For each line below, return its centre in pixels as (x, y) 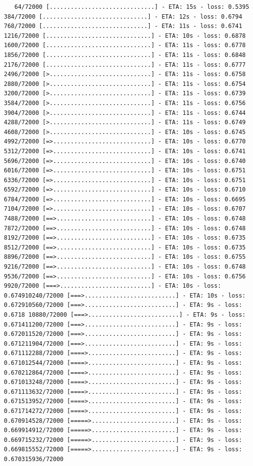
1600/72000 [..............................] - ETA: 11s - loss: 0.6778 (125, 45)
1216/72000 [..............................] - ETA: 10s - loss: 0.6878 (125, 36)
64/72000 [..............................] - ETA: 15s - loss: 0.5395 (132, 7)
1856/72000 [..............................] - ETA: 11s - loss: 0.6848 (125, 55)
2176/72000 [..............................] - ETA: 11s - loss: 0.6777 (125, 65)
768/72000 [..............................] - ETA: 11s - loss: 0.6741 (123, 26)
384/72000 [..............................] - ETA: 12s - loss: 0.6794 (123, 16)
